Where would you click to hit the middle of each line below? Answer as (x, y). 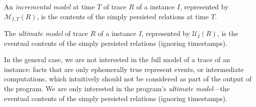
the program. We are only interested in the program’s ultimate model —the (117, 89)
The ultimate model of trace (46, 33)
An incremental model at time (50, 6)
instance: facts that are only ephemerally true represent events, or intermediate (124, 69)
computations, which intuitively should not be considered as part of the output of (128, 79)
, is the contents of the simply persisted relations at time (123, 16)
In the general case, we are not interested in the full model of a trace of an (117, 59)
